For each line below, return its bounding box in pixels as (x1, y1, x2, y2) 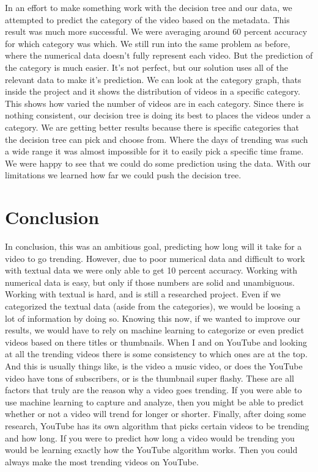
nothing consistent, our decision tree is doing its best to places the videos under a (5, 109, 311, 122)
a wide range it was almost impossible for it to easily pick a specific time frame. (5, 145, 304, 158)
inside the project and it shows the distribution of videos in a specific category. (5, 85, 300, 98)
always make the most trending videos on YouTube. (5, 455, 199, 468)
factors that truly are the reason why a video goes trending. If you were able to (5, 383, 302, 396)
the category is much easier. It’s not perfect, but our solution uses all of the (5, 60, 288, 73)
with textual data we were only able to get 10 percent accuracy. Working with (5, 264, 298, 277)
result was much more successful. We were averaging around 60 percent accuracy (5, 25, 308, 38)
